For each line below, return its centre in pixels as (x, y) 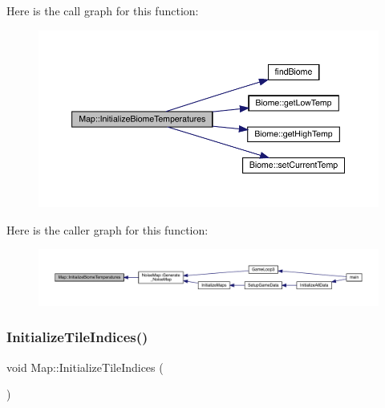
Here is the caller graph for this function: (107, 229)
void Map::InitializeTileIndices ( (85, 367)
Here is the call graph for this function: (103, 10)
